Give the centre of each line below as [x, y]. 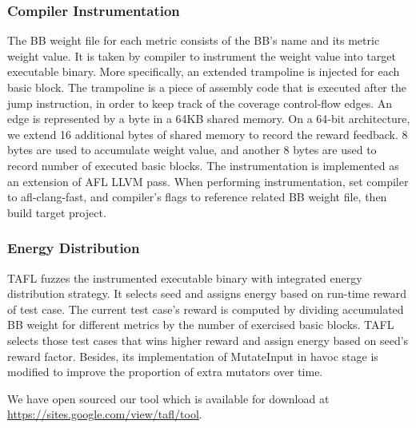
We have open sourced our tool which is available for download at [168, 398]
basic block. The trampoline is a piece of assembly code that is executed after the [207, 87]
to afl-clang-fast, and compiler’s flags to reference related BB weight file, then [197, 197]
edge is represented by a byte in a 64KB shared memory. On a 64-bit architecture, [209, 119]
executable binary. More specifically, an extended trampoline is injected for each [204, 71]
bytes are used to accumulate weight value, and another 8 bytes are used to [192, 150]
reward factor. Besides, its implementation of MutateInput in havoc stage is [193, 356]
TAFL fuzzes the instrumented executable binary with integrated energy [185, 277]
